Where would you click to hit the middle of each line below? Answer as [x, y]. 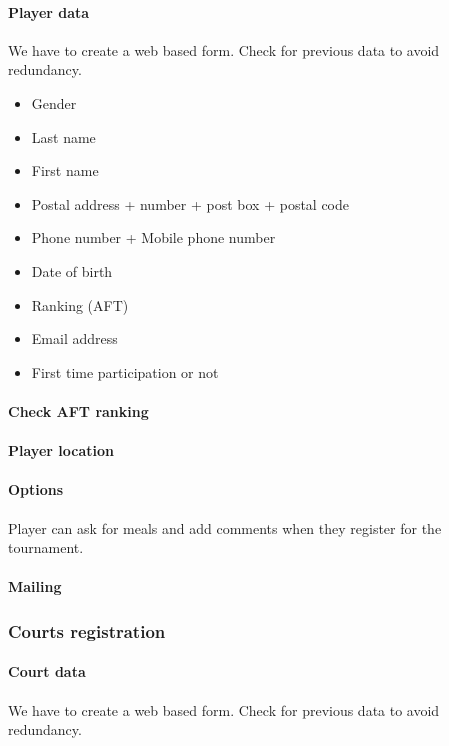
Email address [74, 338]
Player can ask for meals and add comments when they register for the [225, 527]
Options [36, 489]
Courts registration [87, 630]
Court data [47, 671]
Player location [61, 450]
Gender [54, 102]
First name [65, 170]
